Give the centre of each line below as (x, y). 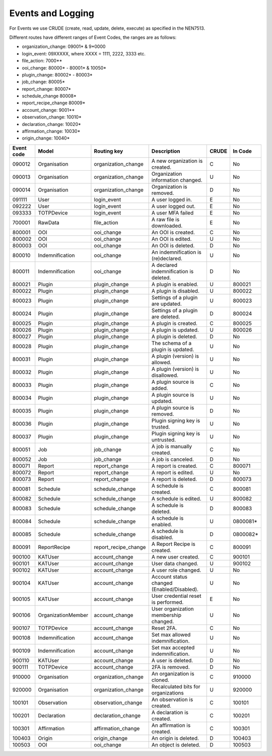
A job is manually (172, 446)
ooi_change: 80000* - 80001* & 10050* (64, 67)
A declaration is (170, 712)
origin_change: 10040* (46, 138)
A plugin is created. (174, 323)
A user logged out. (174, 206)
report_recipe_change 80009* (54, 103)
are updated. (167, 304)
